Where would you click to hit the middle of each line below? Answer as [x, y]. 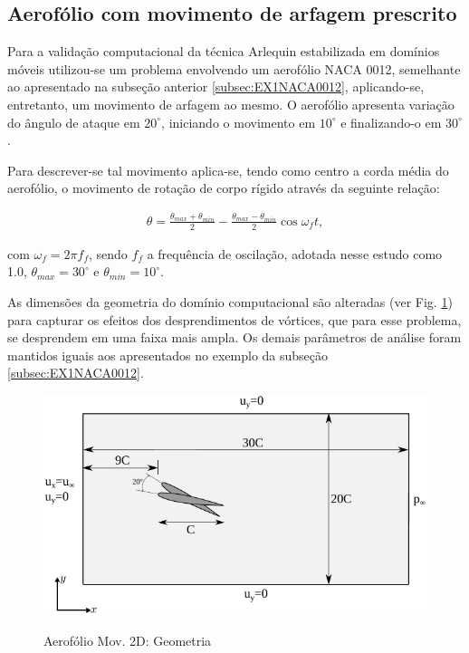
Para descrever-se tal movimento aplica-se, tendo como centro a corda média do [228, 170]
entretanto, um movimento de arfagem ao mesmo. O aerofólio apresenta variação [231, 104]
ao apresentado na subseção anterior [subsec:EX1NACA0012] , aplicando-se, [216, 86]
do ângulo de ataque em [74, 122]
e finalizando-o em [391, 122]
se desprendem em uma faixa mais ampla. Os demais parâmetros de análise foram [234, 337]
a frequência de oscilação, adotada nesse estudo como [295, 253]
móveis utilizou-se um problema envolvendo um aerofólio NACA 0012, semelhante [234, 68]
